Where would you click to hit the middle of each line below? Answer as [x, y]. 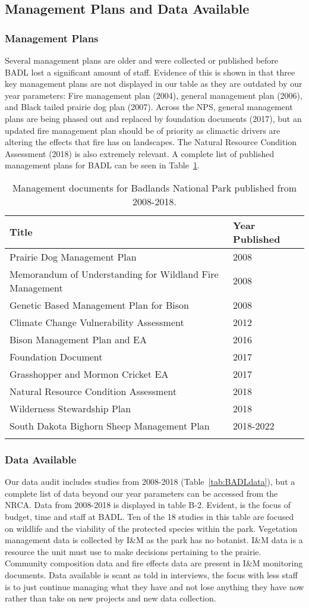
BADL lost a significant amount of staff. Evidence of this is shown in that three [150, 72]
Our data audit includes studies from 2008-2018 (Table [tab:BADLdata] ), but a [150, 482]
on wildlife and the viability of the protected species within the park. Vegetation [151, 528]
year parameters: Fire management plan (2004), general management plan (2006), [154, 95]
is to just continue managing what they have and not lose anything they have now [154, 586]
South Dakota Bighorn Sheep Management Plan [110, 425]
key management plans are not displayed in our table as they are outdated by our [154, 84]
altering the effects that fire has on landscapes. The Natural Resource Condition [151, 142]
